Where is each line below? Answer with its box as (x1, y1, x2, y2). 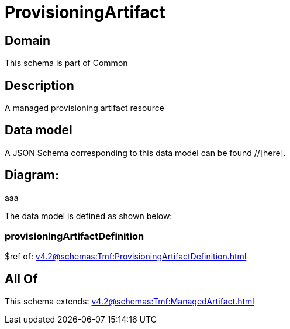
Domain (5, 33, 51, 48)
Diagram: (5, 168, 59, 183)
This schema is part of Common (5, 58, 128, 68)
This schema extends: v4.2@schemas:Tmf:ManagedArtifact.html (5, 296, 254, 307)
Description (5, 78, 74, 93)
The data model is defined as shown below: (5, 210, 172, 221)
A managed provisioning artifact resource (5, 103, 164, 113)
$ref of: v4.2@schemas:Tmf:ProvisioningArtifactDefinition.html (5, 251, 247, 262)
